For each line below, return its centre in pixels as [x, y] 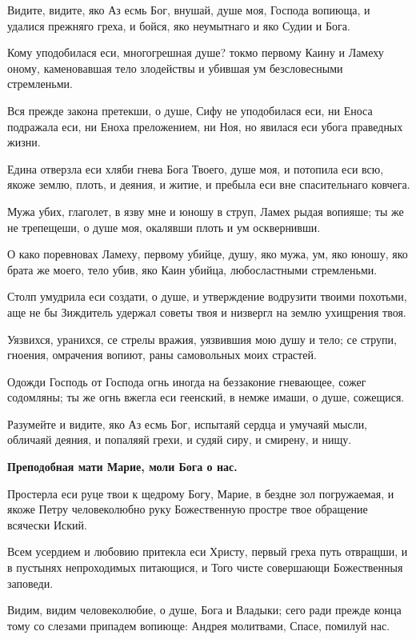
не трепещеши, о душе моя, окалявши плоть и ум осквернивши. [164, 227]
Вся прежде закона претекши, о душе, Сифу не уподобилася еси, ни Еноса [190, 110]
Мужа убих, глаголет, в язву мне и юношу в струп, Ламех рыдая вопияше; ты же [206, 211]
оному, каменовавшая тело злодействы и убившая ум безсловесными [175, 68]
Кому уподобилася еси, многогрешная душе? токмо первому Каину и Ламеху [196, 52]
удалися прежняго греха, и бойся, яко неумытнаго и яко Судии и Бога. [179, 25]
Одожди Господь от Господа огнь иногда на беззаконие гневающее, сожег [187, 381]
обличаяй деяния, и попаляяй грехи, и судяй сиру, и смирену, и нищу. [180, 439]
